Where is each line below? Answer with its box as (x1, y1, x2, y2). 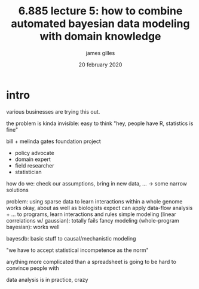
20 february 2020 (78, 61, 123, 68)
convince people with (6, 264, 59, 272)
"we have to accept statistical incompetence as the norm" (6, 247, 149, 254)
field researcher (14, 162, 54, 169)
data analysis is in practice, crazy (6, 276, 88, 283)
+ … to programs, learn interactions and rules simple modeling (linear (6, 211, 176, 218)
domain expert (14, 156, 51, 163)
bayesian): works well (6, 223, 60, 230)
